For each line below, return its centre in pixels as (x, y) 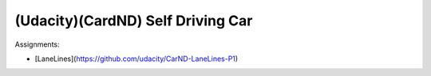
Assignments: (37, 44)
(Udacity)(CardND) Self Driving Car (134, 21)
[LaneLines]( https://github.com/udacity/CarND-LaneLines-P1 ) (136, 59)
